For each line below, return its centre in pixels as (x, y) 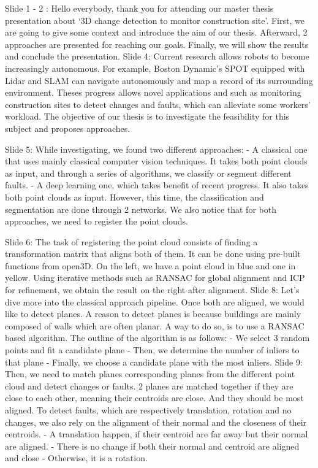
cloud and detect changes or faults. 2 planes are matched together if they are (149, 386)
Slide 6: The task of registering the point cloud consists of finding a (131, 241)
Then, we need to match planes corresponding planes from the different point (150, 374)
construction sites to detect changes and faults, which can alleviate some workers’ (158, 104)
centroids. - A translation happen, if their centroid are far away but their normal (157, 434)
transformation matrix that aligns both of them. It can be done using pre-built (153, 254)
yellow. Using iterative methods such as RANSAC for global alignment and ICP (155, 278)
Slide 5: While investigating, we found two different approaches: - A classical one (156, 149)
